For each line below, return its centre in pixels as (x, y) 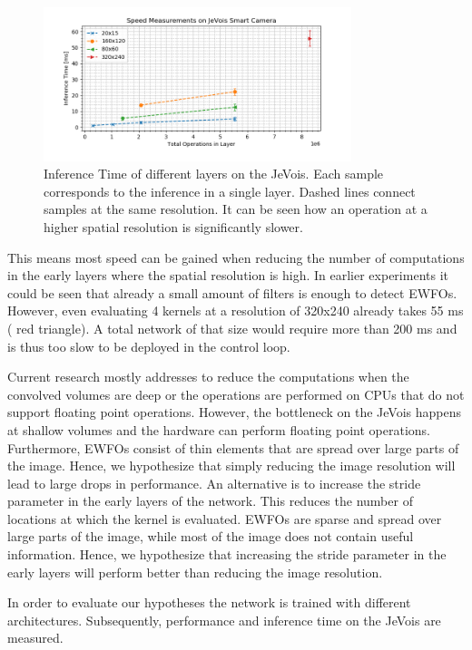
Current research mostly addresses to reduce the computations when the (208, 377)
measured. (35, 638)
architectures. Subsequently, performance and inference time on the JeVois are (224, 620)
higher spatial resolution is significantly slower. (173, 226)
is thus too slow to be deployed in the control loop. (149, 346)
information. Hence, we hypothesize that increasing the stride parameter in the (227, 554)
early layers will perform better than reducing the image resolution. (195, 572)
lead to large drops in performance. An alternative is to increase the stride (214, 483)
